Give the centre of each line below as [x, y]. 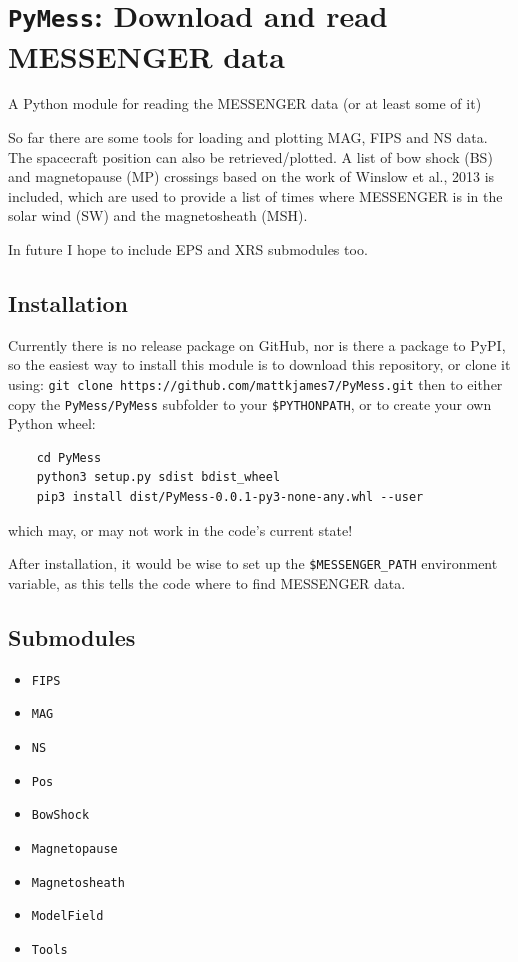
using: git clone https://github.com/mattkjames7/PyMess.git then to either [255, 383]
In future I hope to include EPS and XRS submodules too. [188, 249]
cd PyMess [69, 457]
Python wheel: [52, 423]
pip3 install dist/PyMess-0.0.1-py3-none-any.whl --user [230, 497]
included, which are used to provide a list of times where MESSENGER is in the [255, 195]
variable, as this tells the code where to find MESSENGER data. [207, 582]
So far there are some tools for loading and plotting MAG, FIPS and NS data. [248, 137]
